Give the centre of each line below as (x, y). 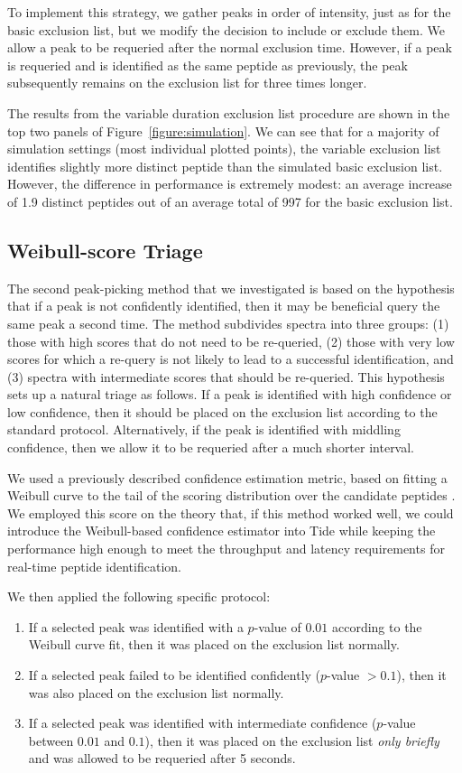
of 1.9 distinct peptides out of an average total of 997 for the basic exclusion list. (230, 201)
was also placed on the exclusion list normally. (156, 692)
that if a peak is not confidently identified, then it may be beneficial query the (224, 306)
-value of (277, 626)
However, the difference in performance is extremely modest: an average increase (230, 184)
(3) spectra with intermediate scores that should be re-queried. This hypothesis (226, 376)
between (51, 740)
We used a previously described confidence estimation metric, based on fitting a (227, 477)
